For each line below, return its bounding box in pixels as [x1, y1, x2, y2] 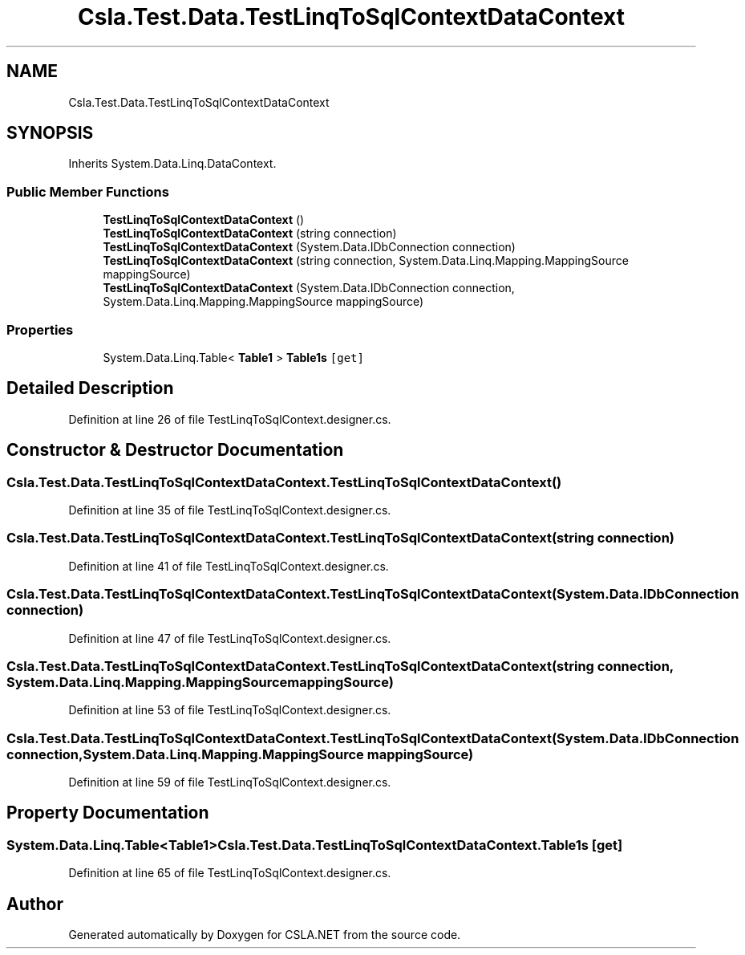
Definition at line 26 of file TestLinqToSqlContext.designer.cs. [68, 412, 391, 426]
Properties [6, 321, 74, 338]
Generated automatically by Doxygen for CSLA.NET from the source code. [68, 928, 461, 942]
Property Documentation [6, 803, 209, 823]
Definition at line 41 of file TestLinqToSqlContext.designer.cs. [68, 559, 389, 573]
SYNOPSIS [6, 123, 94, 144]
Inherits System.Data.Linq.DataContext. [68, 156, 277, 171]
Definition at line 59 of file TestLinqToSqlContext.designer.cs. [68, 775, 391, 789]
